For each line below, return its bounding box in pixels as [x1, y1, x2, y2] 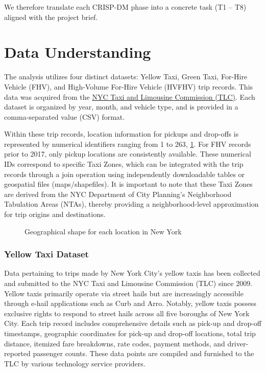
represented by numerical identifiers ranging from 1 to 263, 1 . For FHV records [4, 138, 251, 149]
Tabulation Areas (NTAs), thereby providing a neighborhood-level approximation [4, 199, 259, 209]
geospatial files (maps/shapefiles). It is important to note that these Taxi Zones [4, 179, 253, 189]
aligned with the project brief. [4, 11, 98, 22]
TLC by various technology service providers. [4, 358, 146, 368]
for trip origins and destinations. [4, 209, 106, 220]
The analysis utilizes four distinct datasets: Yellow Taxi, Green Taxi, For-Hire [4, 71, 248, 82]
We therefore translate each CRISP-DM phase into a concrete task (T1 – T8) [4, 2, 247, 12]
